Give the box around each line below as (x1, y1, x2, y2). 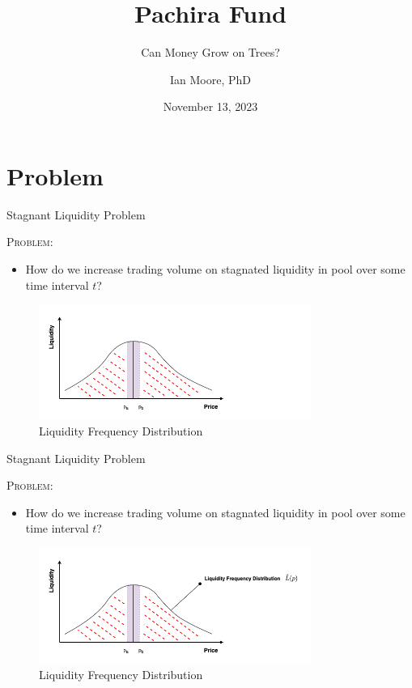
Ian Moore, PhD (169, 70, 251, 87)
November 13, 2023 (163, 98, 258, 115)
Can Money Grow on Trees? (141, 44, 280, 61)
